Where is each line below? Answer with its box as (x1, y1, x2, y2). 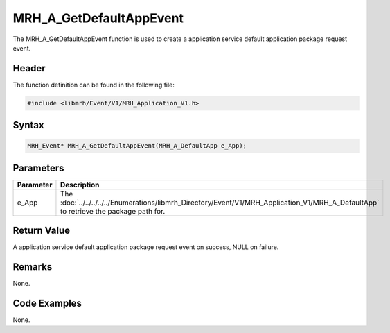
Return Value (12, 225, 71, 237)
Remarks (12, 261, 53, 273)
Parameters (12, 162, 64, 173)
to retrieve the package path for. (60, 206, 166, 216)
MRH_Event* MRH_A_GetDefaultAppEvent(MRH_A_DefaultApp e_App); (27, 142, 247, 150)
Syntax (12, 119, 44, 131)
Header (12, 62, 46, 74)
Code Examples (12, 298, 82, 309)
